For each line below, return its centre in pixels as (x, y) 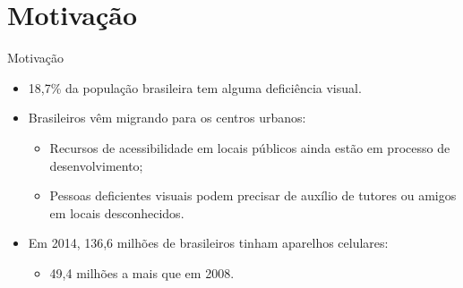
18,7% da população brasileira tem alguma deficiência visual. (195, 87)
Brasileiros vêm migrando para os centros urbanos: (167, 118)
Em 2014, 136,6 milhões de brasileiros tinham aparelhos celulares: (208, 243)
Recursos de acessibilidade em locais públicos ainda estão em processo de (250, 147)
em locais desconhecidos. (117, 212)
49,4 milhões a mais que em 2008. (142, 272)
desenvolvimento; (96, 165)
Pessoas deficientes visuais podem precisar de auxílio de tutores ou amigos (253, 195)
